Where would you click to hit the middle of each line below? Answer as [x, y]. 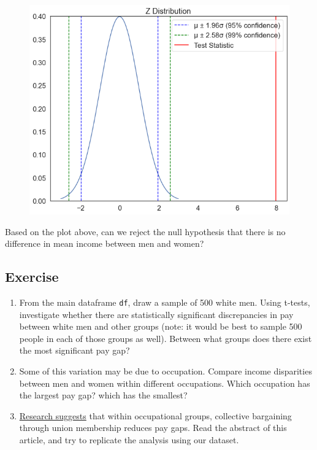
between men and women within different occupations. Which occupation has [165, 383]
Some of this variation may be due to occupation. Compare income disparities [166, 371]
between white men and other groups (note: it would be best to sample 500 [161, 326]
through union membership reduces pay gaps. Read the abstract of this [153, 428]
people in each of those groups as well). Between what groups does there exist [166, 338]
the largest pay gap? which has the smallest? [103, 395]
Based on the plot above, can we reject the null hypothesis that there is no [145, 231]
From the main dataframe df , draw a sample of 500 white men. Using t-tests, [165, 302]
